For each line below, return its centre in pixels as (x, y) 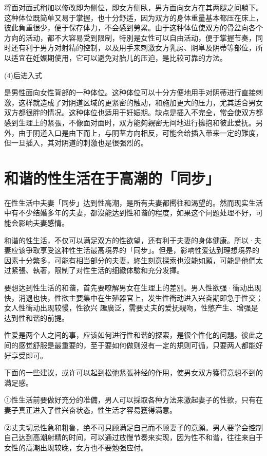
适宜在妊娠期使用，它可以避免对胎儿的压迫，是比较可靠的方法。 (119, 57)
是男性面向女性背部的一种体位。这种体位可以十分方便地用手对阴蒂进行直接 (130, 92)
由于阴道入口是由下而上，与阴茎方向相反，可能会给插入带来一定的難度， (140, 132)
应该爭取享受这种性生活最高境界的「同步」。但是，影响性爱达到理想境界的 (135, 250)
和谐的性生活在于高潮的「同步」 (112, 178)
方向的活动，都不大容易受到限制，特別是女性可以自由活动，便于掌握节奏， (130, 37)
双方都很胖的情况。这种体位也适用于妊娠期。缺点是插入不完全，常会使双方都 (133, 112)
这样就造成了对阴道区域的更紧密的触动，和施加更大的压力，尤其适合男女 (140, 102)
